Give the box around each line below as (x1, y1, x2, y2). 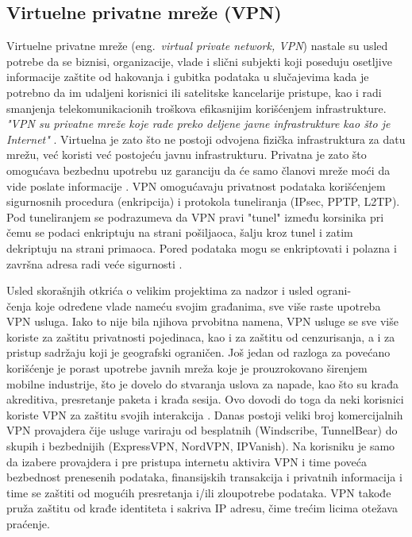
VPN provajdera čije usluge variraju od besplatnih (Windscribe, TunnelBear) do (6, 422, 398, 438)
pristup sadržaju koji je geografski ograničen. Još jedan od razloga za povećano (6, 344, 391, 361)
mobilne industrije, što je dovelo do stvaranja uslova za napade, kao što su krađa (6, 375, 399, 392)
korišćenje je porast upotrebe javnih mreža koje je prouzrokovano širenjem (6, 360, 368, 377)
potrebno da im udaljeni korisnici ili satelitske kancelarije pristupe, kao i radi (6, 83, 382, 100)
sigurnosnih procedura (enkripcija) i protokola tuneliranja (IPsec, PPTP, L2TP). (6, 193, 400, 210)
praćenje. (6, 516, 50, 532)
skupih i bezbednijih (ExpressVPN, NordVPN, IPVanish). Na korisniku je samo (6, 438, 395, 454)
